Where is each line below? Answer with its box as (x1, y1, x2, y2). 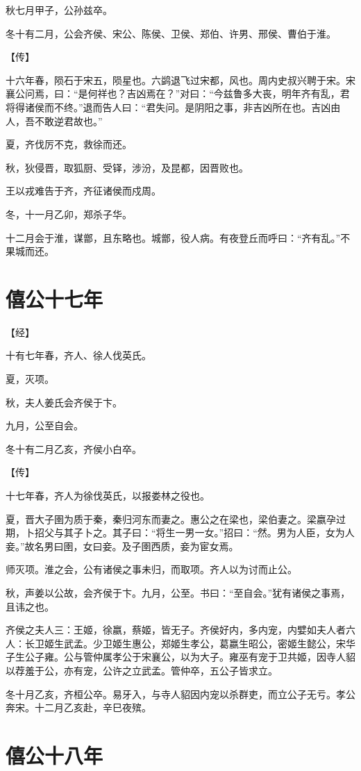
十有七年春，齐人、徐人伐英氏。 (6, 348, 151, 363)
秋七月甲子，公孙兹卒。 (6, 3, 112, 17)
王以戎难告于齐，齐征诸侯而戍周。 (6, 183, 161, 198)
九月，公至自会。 (6, 418, 83, 433)
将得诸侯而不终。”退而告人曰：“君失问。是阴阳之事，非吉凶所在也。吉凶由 (6, 99, 341, 114)
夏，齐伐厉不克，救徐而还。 (6, 137, 132, 151)
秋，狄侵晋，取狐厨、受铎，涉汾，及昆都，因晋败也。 (6, 160, 249, 174)
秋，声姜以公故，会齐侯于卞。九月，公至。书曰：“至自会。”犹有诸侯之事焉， (6, 585, 351, 599)
